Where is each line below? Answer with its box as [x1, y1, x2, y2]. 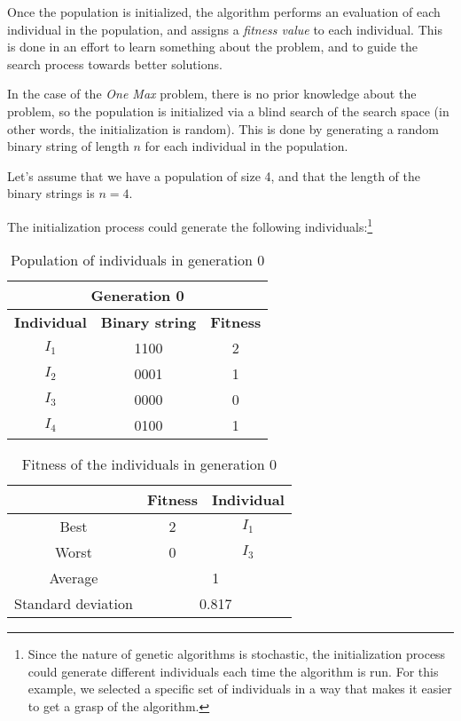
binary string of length [7, 137, 129, 155]
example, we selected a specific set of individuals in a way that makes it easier [27, 679, 452, 698]
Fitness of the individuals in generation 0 [21, 454, 277, 475]
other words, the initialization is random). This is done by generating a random [7, 119, 440, 138]
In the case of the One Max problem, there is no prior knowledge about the [7, 84, 417, 103]
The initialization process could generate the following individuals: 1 [7, 214, 373, 235]
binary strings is [7, 184, 95, 202]
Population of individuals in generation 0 [10, 250, 265, 271]
